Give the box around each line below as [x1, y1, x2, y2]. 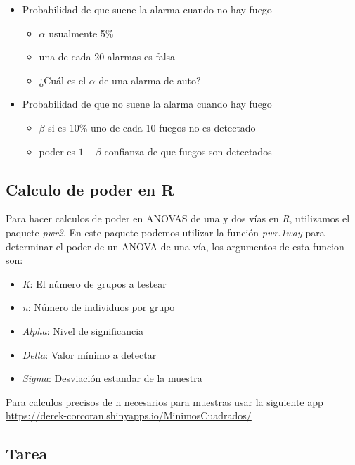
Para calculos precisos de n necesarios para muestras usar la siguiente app [6, 394, 323, 409]
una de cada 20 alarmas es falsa [39, 49, 176, 64]
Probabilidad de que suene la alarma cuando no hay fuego [22, 2, 272, 16]
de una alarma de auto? [98, 72, 201, 87]
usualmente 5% [49, 25, 114, 40]
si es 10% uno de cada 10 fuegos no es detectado [48, 120, 256, 134]
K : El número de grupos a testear [22, 276, 167, 291]
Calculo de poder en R [6, 178, 174, 200]
